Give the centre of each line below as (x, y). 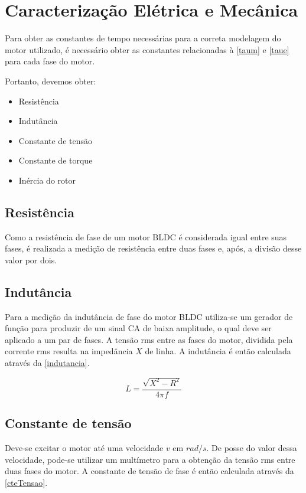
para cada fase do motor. (50, 61)
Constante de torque (56, 160)
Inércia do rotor (47, 180)
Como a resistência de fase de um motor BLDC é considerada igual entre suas (146, 236)
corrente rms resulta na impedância (69, 351)
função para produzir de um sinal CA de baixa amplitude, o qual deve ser (138, 328)
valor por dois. (31, 259)
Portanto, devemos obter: (51, 81)
